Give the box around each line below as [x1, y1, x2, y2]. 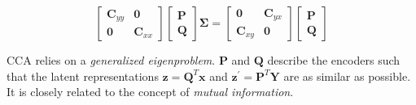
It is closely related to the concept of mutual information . [7, 83, 294, 100]
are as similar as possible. [283, 67, 411, 84]
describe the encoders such [267, 52, 401, 68]
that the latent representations [7, 67, 159, 84]
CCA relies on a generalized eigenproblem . [7, 52, 216, 68]
